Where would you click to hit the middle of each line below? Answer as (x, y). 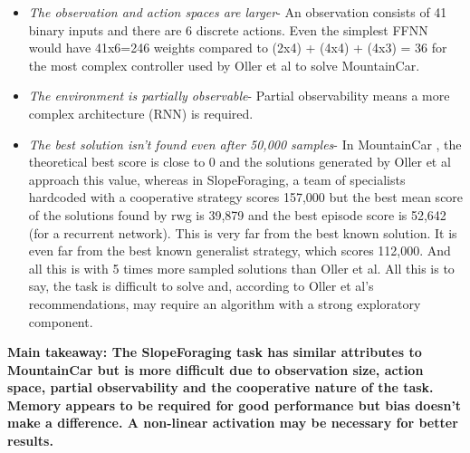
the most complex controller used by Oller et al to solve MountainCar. (224, 65)
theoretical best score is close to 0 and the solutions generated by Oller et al (240, 162)
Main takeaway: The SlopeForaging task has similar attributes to (215, 352)
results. (30, 441)
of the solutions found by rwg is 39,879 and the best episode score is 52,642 (237, 214)
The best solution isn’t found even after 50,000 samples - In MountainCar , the (245, 144)
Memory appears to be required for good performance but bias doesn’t (235, 405)
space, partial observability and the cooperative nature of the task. (221, 387)
